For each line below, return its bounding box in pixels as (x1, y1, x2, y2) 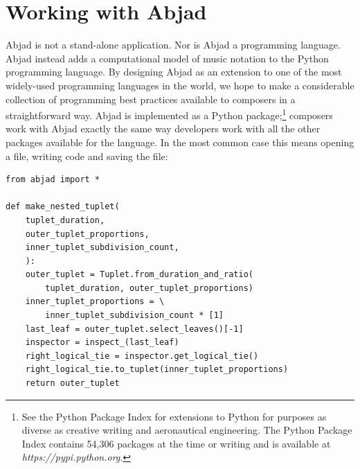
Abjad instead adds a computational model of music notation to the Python (6, 51, 329, 65)
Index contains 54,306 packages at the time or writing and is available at (21, 436, 331, 450)
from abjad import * (6, 175, 100, 185)
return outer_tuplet (25, 378, 120, 389)
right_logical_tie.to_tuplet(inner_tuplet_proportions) (25, 364, 289, 375)
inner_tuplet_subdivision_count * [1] (45, 310, 224, 321)
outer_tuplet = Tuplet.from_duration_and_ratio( (25, 269, 253, 280)
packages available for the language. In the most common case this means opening (6, 134, 354, 149)
